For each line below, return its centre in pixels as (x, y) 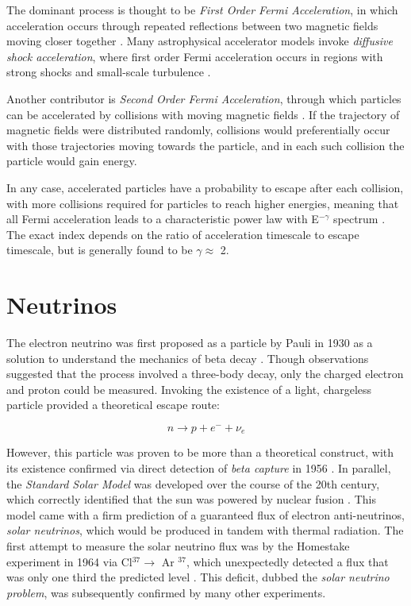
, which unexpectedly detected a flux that (287, 561)
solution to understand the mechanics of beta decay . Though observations (188, 358)
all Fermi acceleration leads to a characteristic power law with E (163, 219)
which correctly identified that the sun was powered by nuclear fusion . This (191, 499)
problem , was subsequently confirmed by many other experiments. (166, 592)
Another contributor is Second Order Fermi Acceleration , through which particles (204, 98)
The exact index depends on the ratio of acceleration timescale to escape (183, 234)
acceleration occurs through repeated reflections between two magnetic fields (192, 25)
